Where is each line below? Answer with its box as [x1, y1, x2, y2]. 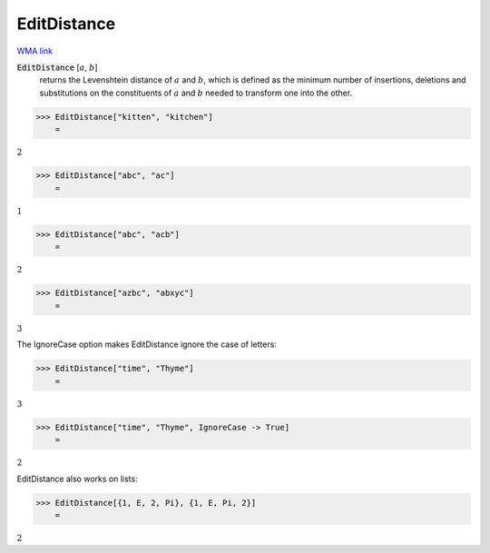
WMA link [16, 45, 54, 56]
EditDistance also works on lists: [16, 473, 138, 484]
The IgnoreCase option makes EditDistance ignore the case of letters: [16, 339, 277, 350]
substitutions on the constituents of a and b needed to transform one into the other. [39, 87, 353, 98]
